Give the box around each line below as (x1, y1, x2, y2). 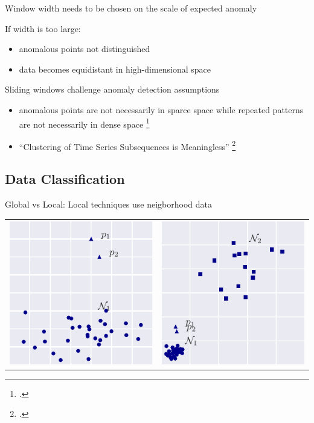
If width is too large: (5, 22, 81, 34)
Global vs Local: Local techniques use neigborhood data (5, 198, 212, 211)
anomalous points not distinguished (19, 42, 150, 55)
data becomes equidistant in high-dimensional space (19, 62, 211, 75)
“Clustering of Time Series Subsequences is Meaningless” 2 (19, 138, 236, 152)
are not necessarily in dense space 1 (19, 116, 150, 130)
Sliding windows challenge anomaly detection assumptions (5, 83, 220, 96)
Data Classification (5, 169, 125, 188)
